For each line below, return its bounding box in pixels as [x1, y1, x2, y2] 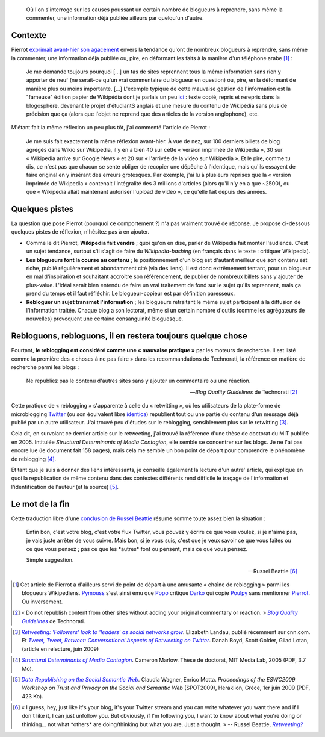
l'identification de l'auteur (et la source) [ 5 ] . [11, 483, 119, 490]
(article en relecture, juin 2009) [22, 645, 99, 653]
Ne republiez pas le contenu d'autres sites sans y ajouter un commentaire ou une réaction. [26, 377, 251, 385]
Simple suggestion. [26, 556, 74, 564]
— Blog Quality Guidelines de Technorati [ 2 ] [190, 388, 297, 396]
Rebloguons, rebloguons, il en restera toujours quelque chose [11, 331, 247, 341]
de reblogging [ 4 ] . [11, 455, 57, 462]
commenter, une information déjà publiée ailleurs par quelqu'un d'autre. [26, 14, 204, 22]
